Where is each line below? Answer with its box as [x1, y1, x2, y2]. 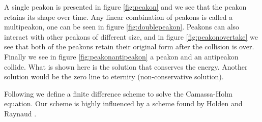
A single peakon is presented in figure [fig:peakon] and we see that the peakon [4, 2, 247, 12]
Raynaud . [4, 108, 37, 118]
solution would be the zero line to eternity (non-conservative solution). [4, 71, 224, 82]
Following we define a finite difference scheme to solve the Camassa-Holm [4, 88, 232, 99]
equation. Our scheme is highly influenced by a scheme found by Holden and [4, 98, 243, 109]
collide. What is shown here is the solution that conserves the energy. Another [4, 61, 248, 72]
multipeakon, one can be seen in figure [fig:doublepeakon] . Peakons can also [4, 21, 240, 32]
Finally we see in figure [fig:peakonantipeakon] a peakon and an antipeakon [4, 51, 239, 62]
